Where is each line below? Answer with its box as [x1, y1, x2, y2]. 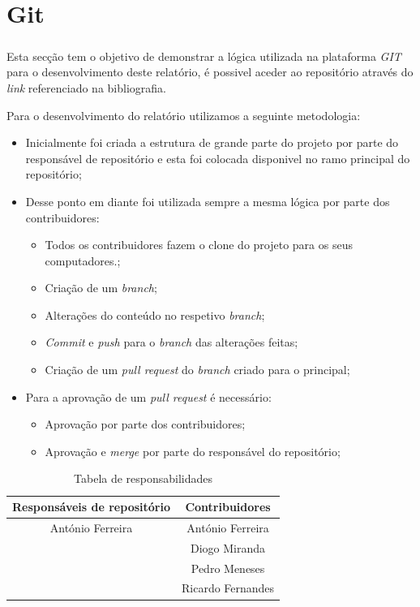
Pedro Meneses [191, 559, 265, 576]
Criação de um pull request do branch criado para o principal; [45, 361, 350, 378]
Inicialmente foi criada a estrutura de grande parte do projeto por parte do [25, 134, 399, 151]
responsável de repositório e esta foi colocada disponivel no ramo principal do [25, 149, 410, 166]
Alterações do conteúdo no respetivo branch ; [45, 306, 265, 323]
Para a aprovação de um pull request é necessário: [25, 388, 272, 405]
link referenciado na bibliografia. [6, 79, 166, 96]
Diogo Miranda [191, 539, 266, 556]
